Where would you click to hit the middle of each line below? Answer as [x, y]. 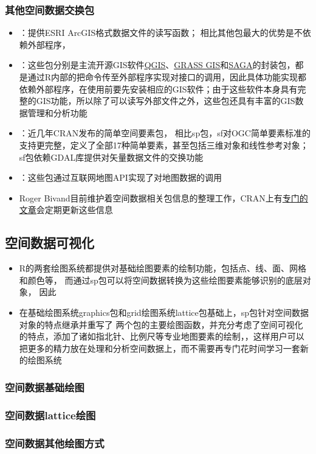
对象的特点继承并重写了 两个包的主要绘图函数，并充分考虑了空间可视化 [161, 324]
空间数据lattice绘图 [50, 415]
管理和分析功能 [57, 112]
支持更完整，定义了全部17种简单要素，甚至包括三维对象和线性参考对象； [164, 145]
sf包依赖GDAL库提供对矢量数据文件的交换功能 [111, 157]
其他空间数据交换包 [50, 9]
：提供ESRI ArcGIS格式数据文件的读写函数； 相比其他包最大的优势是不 [161, 33]
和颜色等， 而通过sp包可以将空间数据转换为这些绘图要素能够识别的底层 [161, 280]
